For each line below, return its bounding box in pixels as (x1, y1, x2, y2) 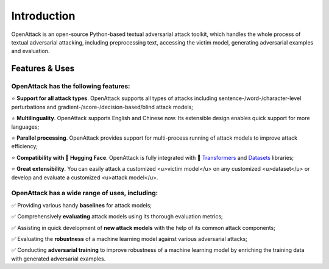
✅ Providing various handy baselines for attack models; (11, 201, 152, 209)
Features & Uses (11, 63, 75, 74)
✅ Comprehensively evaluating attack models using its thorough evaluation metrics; (11, 213, 224, 220)
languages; (11, 123, 40, 131)
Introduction (11, 9, 76, 23)
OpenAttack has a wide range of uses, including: (11, 189, 158, 198)
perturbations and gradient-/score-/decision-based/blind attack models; (11, 103, 193, 110)
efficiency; (11, 143, 38, 150)
